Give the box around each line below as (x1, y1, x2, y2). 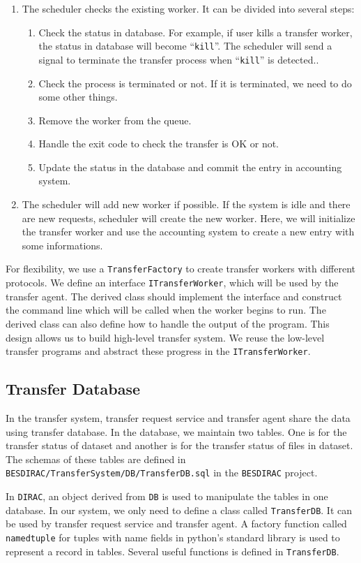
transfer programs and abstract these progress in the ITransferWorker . (6, 344, 311, 358)
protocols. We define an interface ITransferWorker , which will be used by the (6, 275, 339, 290)
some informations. (22, 237, 103, 252)
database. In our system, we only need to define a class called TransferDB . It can (6, 502, 353, 517)
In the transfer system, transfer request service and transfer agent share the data (6, 410, 351, 425)
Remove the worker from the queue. (38, 112, 192, 127)
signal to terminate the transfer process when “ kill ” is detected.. (38, 52, 319, 66)
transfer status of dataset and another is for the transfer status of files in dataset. (6, 438, 353, 453)
